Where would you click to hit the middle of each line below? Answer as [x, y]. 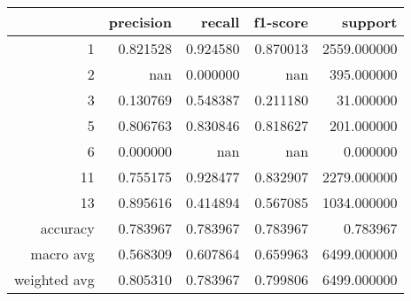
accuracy [67, 228]
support [370, 22]
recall [221, 22]
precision [140, 22]
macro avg [62, 254]
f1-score [281, 22]
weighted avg [54, 279]
